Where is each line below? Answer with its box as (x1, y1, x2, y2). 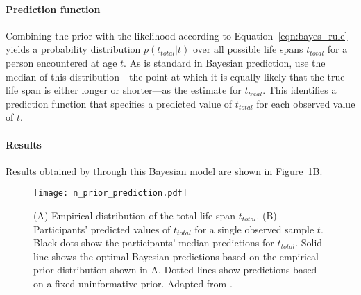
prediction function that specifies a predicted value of (6, 96, 233, 110)
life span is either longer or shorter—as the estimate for (6, 83, 242, 97)
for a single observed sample (194, 221, 314, 236)
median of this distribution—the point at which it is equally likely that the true (6, 69, 345, 83)
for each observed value (256, 96, 355, 110)
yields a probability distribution (6, 42, 141, 56)
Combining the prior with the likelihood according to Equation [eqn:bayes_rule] (6, 28, 348, 42)
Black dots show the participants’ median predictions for (33, 235, 274, 250)
